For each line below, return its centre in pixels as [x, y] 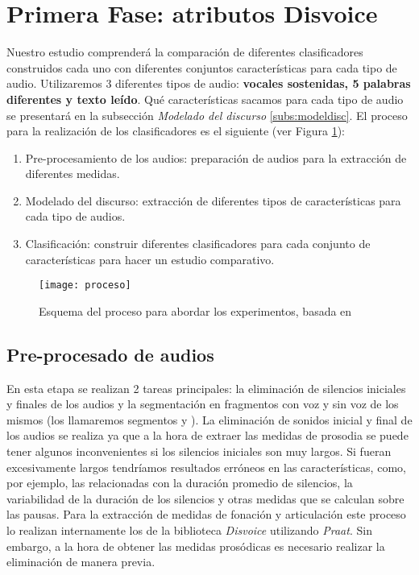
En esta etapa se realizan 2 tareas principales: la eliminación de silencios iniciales [206, 388]
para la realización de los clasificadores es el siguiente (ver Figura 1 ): [176, 131]
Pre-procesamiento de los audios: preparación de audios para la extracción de [216, 157]
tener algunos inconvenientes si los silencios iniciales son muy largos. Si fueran [199, 451]
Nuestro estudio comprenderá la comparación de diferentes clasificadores [185, 52]
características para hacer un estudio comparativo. [150, 259]
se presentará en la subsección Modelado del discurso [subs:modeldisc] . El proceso [207, 115]
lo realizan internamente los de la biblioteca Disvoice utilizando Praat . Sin [189, 530]
